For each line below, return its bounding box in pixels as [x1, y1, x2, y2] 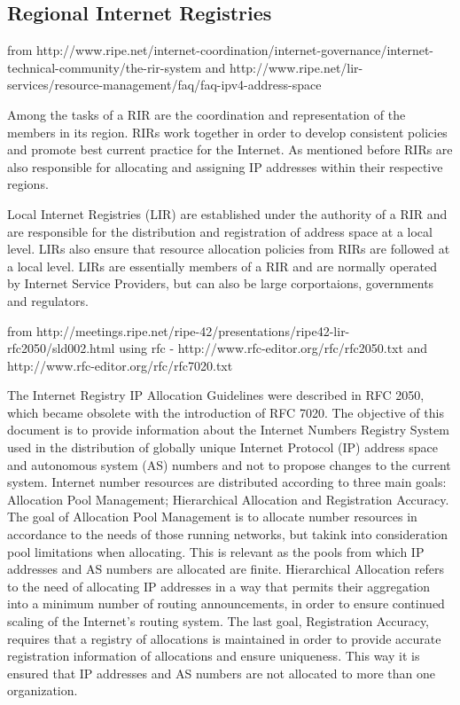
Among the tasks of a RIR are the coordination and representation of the [7, 105, 406, 123]
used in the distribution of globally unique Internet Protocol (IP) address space [7, 438, 438, 457]
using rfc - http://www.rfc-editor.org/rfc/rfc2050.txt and [119, 339, 428, 357]
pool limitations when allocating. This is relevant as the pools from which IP [7, 542, 425, 560]
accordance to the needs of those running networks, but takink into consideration [7, 525, 448, 544]
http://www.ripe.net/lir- [230, 58, 363, 76]
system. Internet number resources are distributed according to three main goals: [7, 473, 447, 491]
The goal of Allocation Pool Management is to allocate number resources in [7, 507, 417, 526]
